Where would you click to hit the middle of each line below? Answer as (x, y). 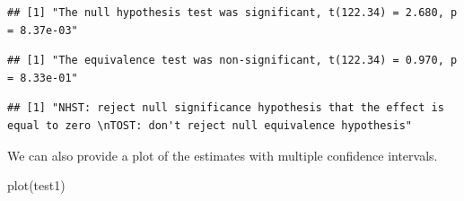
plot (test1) (36, 185)
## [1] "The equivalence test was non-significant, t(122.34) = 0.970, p (232, 61)
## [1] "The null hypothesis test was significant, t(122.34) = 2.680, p (232, 13)
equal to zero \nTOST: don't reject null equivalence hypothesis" (210, 125)
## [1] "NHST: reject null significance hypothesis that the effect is (226, 108)
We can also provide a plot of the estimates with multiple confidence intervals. (223, 155)
